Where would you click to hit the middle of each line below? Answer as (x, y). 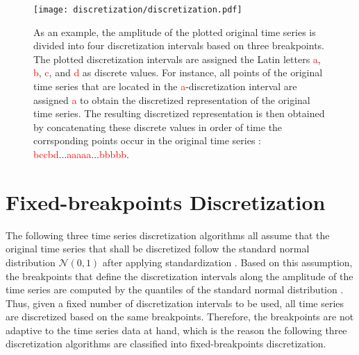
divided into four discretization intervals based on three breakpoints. (179, 45)
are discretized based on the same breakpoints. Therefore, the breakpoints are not (180, 317)
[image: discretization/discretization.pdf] (138, 10)
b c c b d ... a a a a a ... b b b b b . (81, 154)
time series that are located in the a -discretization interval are (165, 86)
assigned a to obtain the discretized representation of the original (172, 99)
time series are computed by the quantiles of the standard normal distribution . (175, 289)
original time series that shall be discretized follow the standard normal (158, 249)
